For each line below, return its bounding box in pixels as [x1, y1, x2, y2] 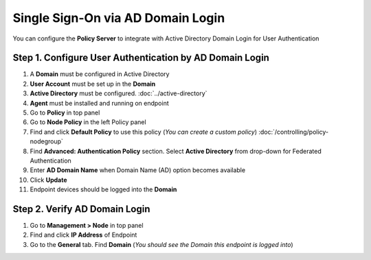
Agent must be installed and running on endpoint [30, 99, 169, 107]
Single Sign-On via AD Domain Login [12, 10, 225, 25]
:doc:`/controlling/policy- [258, 128, 329, 136]
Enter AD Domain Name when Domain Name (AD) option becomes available [30, 166, 246, 174]
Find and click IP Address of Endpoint [30, 231, 137, 239]
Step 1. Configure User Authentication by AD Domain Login [12, 52, 269, 64]
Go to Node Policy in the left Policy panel [30, 118, 147, 126]
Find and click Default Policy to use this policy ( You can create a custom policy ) [30, 128, 258, 136]
